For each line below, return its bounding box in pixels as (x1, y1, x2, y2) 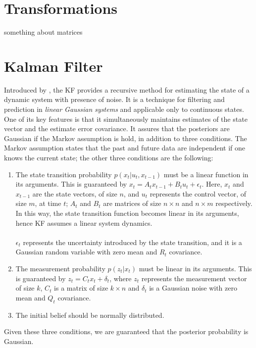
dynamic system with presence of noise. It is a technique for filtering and (4, 94, 225, 104)
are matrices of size (103, 198, 161, 208)
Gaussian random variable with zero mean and (15, 247, 157, 257)
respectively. (215, 198, 253, 208)
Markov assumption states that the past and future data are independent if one (4, 143, 246, 153)
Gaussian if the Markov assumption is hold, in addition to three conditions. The (4, 133, 247, 143)
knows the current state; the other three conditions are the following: (4, 152, 213, 162)
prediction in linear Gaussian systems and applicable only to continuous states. (4, 104, 244, 114)
